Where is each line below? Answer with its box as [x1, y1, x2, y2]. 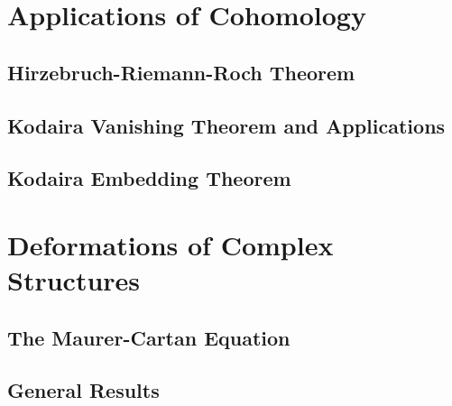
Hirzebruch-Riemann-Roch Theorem [7, 58, 355, 86]
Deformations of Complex [7, 226, 334, 263]
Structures [7, 262, 141, 299]
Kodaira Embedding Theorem [7, 164, 291, 192]
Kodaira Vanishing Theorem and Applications [7, 111, 446, 139]
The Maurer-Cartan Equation [7, 323, 291, 351]
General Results [7, 376, 160, 404]
